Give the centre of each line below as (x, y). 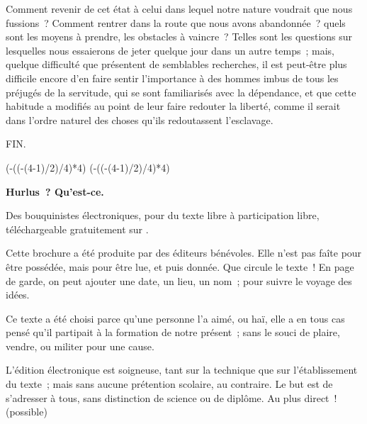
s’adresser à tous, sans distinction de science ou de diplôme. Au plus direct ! (171, 397)
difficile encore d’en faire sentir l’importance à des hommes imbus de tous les (172, 78)
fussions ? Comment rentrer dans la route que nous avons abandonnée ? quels (176, 22)
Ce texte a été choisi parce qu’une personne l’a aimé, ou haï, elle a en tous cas (175, 318)
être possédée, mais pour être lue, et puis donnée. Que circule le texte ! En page (180, 266)
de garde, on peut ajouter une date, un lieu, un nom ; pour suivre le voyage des (179, 280)
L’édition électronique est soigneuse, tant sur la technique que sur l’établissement (182, 370)
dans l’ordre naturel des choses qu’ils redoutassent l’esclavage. (140, 119)
